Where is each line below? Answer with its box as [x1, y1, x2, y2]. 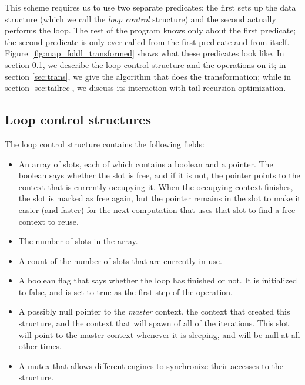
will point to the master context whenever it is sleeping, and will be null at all [18, 328, 300, 340]
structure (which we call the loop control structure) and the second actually [5, 12, 276, 25]
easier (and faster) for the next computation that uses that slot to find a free [18, 203, 296, 215]
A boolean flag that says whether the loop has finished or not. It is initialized [18, 274, 297, 286]
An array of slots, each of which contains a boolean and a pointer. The [18, 157, 273, 170]
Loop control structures [5, 110, 151, 129]
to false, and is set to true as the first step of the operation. [18, 285, 233, 298]
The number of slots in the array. [18, 235, 138, 247]
